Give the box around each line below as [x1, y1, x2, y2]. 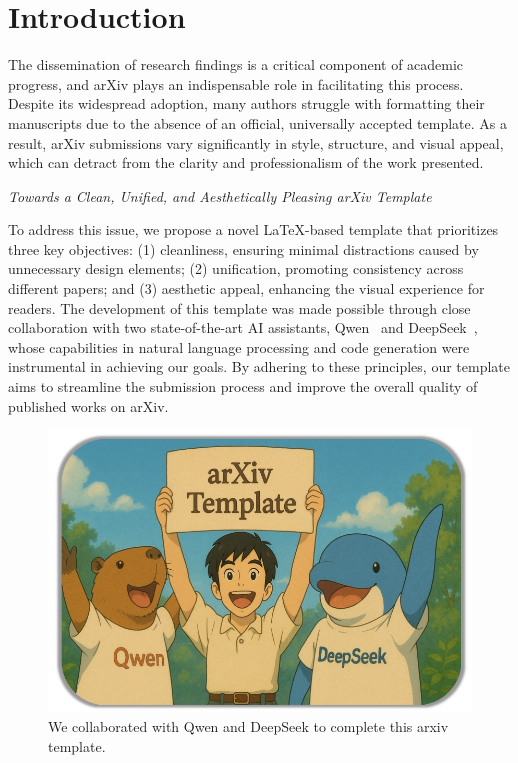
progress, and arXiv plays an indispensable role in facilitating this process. [8, 73, 464, 94]
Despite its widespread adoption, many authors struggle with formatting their [8, 93, 485, 114]
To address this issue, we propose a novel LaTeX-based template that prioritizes [8, 219, 499, 240]
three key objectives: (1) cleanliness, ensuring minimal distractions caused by [8, 238, 479, 259]
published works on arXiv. [8, 395, 169, 416]
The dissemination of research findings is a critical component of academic [8, 54, 464, 75]
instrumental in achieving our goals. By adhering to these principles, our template [8, 356, 510, 377]
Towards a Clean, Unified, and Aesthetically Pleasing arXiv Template [8, 185, 432, 206]
